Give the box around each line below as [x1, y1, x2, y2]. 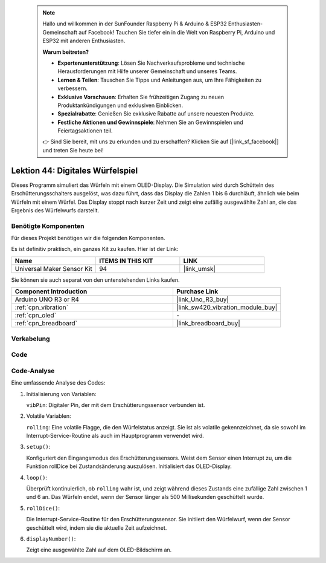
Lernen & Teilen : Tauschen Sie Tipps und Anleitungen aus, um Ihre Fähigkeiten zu [57, 76, 262, 83]
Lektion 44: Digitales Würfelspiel [11, 165, 138, 175]
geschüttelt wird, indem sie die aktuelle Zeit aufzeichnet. [26, 524, 167, 532]
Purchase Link [176, 287, 219, 296]
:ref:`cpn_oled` [14, 311, 57, 320]
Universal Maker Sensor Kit [14, 264, 93, 273]
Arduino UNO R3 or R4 [14, 295, 80, 304]
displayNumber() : [26, 535, 76, 542]
